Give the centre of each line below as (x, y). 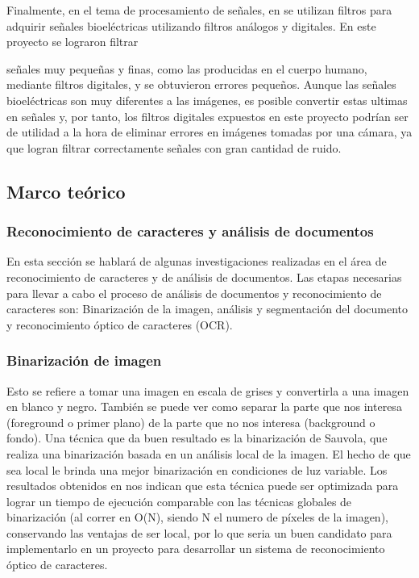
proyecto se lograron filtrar (73, 42)
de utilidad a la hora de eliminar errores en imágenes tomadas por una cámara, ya (209, 132)
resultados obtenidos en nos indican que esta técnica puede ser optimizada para (203, 486)
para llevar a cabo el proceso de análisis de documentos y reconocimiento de (194, 293)
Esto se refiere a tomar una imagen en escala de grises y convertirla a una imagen (208, 390)
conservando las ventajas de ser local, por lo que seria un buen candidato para (199, 532)
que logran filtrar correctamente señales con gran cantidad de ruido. (174, 147)
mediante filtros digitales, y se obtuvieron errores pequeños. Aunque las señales (201, 84)
